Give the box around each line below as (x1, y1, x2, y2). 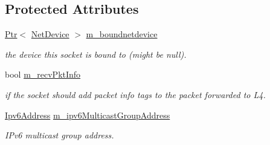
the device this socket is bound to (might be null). (5, 48, 187, 60)
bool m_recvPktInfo (5, 68, 81, 81)
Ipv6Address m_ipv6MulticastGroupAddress (5, 108, 170, 121)
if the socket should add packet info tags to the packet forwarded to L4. (5, 88, 266, 100)
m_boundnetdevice (86, 28, 158, 40)
